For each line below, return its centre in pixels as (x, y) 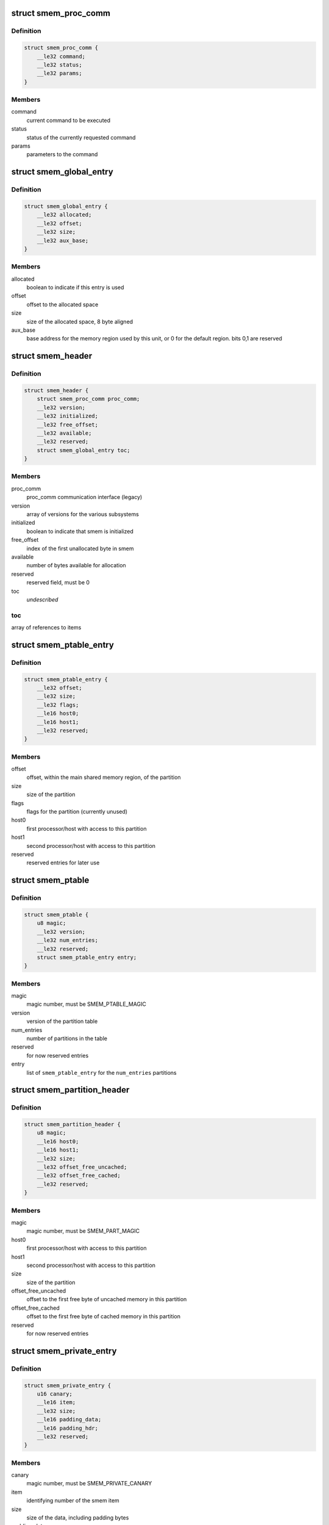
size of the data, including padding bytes (78, 1518)
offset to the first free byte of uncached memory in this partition (107, 1299)
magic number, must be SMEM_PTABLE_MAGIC (86, 1004)
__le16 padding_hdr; (68, 1428)
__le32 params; (59, 74)
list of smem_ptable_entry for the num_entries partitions (101, 1072)
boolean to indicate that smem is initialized (80, 531)
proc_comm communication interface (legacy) (84, 497)
